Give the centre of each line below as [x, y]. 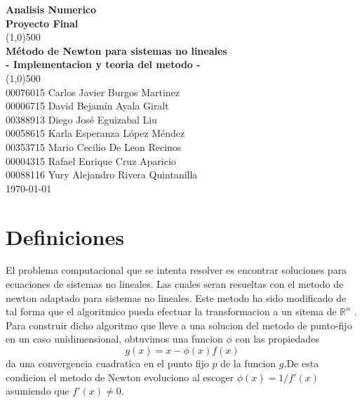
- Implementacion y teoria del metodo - [103, 64]
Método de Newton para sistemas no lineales [116, 50]
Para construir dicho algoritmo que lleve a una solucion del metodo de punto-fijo [179, 325]
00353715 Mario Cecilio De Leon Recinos [94, 146]
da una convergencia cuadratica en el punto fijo [107, 363]
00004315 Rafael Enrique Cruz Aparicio [91, 160]
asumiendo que [38, 391]
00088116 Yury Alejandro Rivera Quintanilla [102, 174]
